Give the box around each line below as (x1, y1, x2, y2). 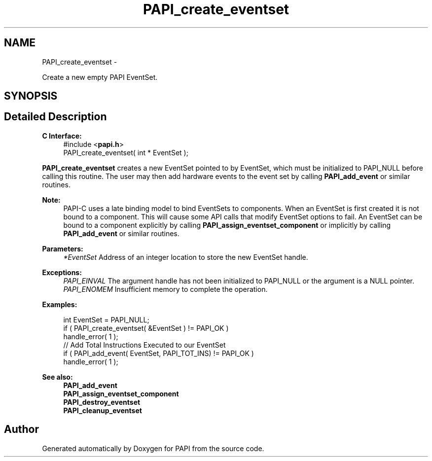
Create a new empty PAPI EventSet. (42, 72, 158, 81)
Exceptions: (42, 268, 82, 277)
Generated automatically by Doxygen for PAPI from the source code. (42, 444, 264, 453)
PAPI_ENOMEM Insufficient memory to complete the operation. (63, 284, 268, 293)
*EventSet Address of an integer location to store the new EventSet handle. (63, 252, 308, 261)
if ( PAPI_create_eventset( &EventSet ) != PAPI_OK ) (63, 323, 229, 332)
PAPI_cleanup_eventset (63, 406, 142, 415)
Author (4, 423, 39, 436)
